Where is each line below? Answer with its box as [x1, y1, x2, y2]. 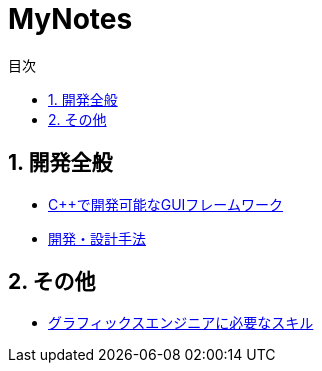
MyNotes [8, 2, 133, 36]
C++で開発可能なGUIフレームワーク [48, 195, 283, 213]
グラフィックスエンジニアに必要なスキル [48, 314, 314, 332]
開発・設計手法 [48, 229, 146, 247]
